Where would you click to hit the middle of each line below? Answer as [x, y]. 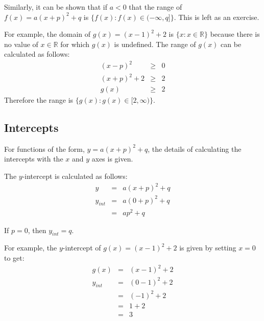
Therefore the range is [39, 100]
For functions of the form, [44, 148]
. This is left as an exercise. [217, 17]
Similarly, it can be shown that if [56, 7]
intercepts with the [34, 159]
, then [37, 230]
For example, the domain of [47, 34]
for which [75, 44]
